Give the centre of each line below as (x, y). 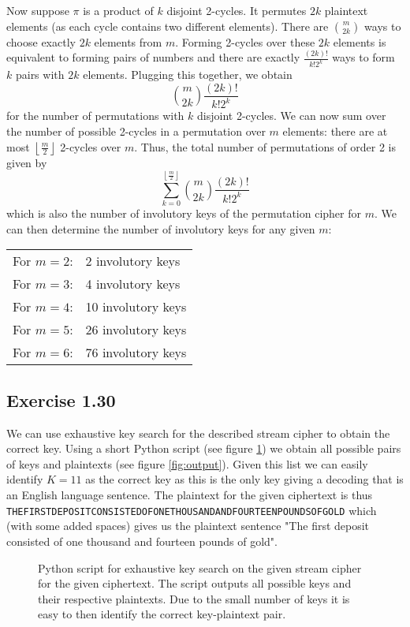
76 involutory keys (136, 353)
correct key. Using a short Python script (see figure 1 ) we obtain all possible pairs (204, 448)
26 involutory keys (136, 330)
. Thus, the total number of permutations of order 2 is (265, 146)
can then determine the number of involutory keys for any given (161, 228)
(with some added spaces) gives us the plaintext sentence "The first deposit (188, 526)
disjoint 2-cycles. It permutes (237, 10)
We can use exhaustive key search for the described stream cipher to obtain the (198, 433)
